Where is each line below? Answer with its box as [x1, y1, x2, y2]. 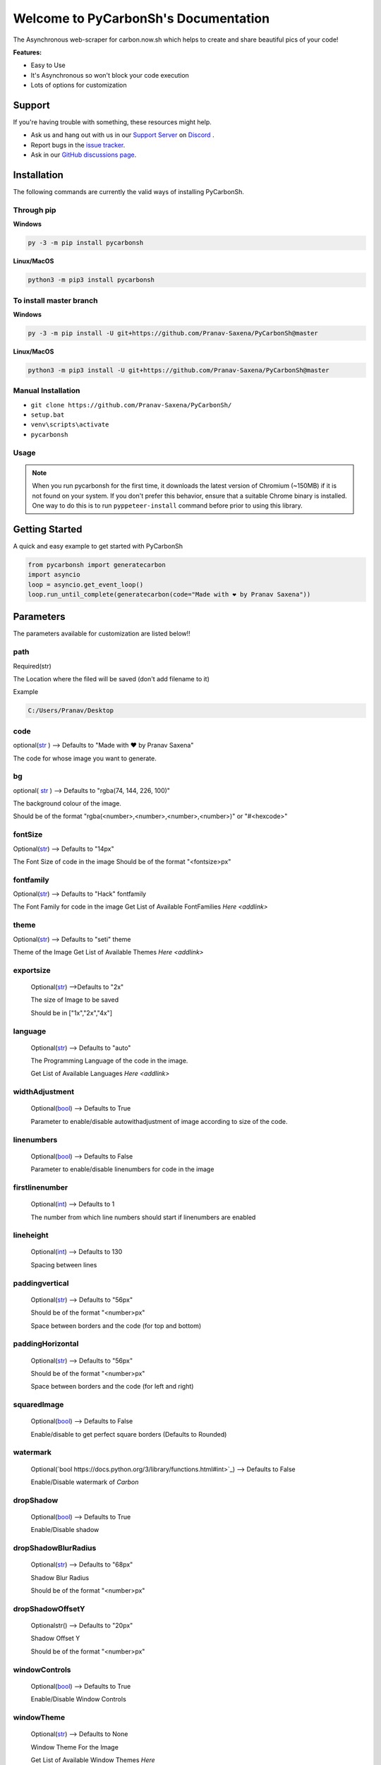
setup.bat [30, 411, 65, 419]
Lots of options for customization [30, 81, 127, 90]
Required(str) [13, 662, 52, 670]
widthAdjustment [13, 1087, 74, 1097]
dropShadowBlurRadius [13, 1543, 97, 1553]
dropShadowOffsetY [13, 1603, 85, 1613]
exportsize [13, 965, 51, 975]
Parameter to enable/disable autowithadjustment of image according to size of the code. [30, 1117, 288, 1125]
